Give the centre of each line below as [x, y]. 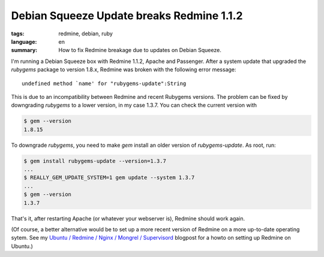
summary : [24, 50]
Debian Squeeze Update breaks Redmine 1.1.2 [127, 16]
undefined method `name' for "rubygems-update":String [104, 83]
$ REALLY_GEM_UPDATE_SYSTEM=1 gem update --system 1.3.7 [109, 178]
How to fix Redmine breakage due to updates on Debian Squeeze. [140, 50]
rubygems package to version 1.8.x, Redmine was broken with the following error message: [124, 69]
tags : [18, 34]
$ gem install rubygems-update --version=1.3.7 [95, 161]
